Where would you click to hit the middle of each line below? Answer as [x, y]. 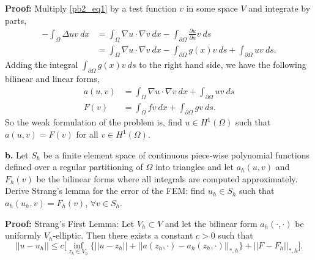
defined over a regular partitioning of [74, 167]
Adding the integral [42, 65]
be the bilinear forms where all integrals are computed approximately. [167, 178]
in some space [212, 8]
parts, [16, 20]
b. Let [17, 154]
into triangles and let [194, 167]
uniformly [23, 235]
